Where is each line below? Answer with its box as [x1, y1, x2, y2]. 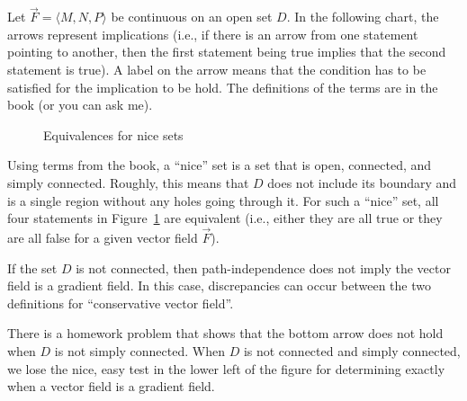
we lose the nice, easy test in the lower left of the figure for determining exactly [7, 359, 445, 378]
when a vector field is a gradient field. [7, 377, 215, 396]
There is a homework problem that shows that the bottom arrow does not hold [7, 324, 444, 343]
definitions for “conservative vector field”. [7, 293, 234, 312]
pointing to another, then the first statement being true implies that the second [7, 42, 446, 61]
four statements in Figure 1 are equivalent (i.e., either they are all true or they [7, 209, 443, 227]
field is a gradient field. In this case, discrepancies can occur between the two [7, 276, 432, 295]
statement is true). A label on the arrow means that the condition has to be [7, 60, 427, 78]
